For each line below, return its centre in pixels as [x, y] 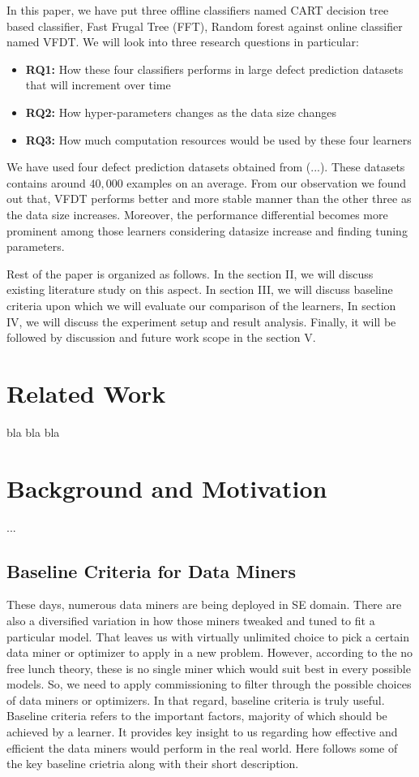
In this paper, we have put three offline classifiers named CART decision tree [198, 10]
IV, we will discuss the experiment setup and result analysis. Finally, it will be [201, 321]
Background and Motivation [167, 488]
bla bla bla [33, 432]
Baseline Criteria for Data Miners [151, 570]
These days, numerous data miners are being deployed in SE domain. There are [204, 604]
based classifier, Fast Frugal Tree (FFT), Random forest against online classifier [205, 26]
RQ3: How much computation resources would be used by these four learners [218, 139]
